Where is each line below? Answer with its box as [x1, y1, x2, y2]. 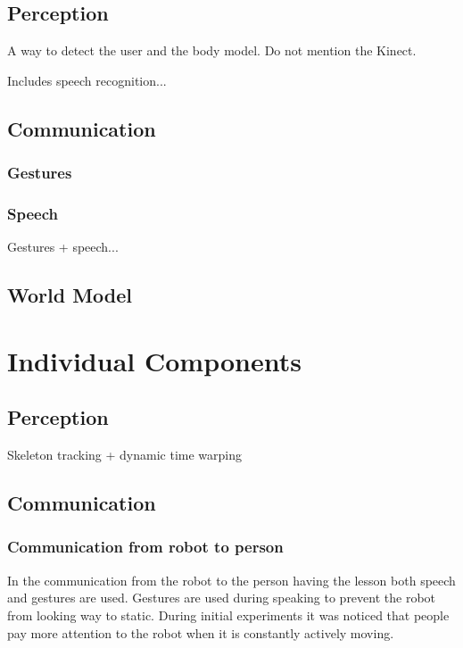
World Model [7, 281, 133, 309]
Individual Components [7, 342, 302, 378]
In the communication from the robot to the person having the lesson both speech [7, 570, 456, 589]
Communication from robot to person [7, 536, 284, 558]
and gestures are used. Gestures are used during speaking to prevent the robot [7, 588, 436, 607]
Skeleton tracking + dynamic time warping [7, 445, 242, 464]
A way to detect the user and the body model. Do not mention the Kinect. [7, 41, 417, 60]
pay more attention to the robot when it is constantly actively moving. [7, 623, 394, 642]
